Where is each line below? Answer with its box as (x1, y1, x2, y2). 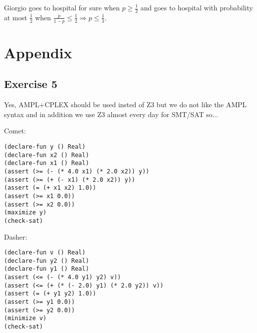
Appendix (4, 42, 72, 62)
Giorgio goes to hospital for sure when (4, 2, 120, 12)
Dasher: (4, 231, 27, 242)
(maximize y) (4, 209, 47, 216)
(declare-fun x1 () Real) (4, 160, 89, 167)
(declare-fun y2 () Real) (4, 257, 89, 264)
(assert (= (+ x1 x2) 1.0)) (4, 184, 97, 192)
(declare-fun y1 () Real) (4, 265, 89, 273)
